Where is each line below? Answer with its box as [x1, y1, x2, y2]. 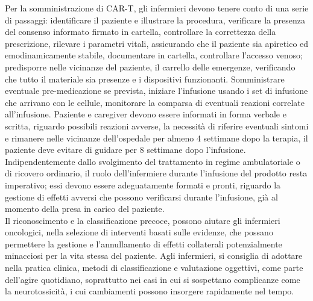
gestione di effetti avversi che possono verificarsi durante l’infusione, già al [5, 190, 278, 203]
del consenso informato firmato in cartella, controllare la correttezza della [5, 25, 276, 38]
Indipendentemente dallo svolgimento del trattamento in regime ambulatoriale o [5, 155, 300, 167]
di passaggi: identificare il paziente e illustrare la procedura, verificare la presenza [5, 13, 306, 26]
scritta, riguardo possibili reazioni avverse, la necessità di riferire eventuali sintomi [5, 119, 309, 132]
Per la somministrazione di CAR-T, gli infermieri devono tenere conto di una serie [5, 2, 309, 14]
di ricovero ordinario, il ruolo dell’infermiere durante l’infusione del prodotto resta [5, 167, 308, 179]
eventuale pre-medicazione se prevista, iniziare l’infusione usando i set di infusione [5, 84, 308, 97]
